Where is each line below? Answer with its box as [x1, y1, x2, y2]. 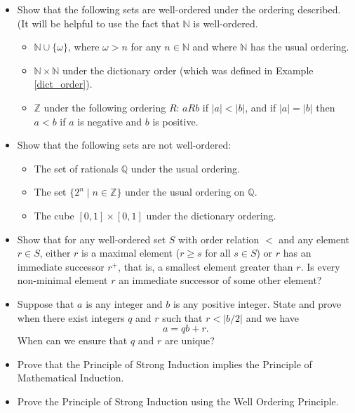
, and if [245, 100, 276, 114]
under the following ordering [43, 100, 166, 114]
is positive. [152, 114, 199, 128]
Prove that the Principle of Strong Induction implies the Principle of [17, 356, 312, 371]
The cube [34, 208, 74, 222]
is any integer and [86, 296, 163, 311]
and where [192, 39, 237, 54]
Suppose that [17, 296, 74, 311]
